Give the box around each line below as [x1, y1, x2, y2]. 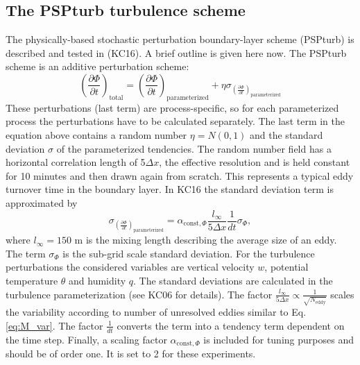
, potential [264, 260, 309, 274]
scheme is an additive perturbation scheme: [6, 59, 189, 74]
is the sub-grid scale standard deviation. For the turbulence [62, 246, 315, 260]
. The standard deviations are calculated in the [133, 273, 333, 287]
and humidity [69, 273, 126, 287]
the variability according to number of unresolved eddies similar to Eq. [6, 305, 307, 319]
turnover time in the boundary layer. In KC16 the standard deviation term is [6, 182, 334, 196]
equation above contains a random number [6, 127, 187, 142]
